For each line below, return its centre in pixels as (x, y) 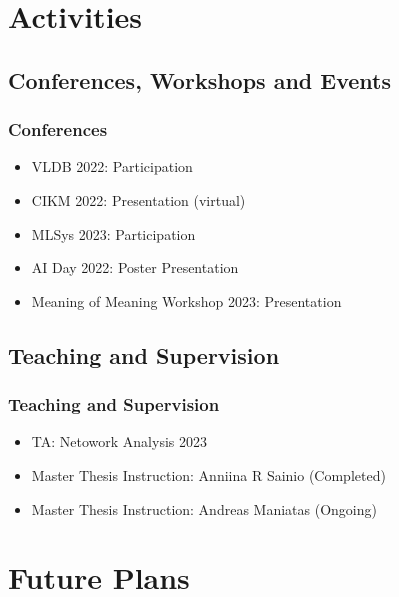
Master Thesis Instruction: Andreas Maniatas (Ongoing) (204, 508)
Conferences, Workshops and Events (199, 79)
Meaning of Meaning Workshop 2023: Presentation (186, 300)
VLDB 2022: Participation (112, 166)
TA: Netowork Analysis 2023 (119, 441)
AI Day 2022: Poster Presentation (135, 267)
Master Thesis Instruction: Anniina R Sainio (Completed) (208, 474)
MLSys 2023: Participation (113, 233)
